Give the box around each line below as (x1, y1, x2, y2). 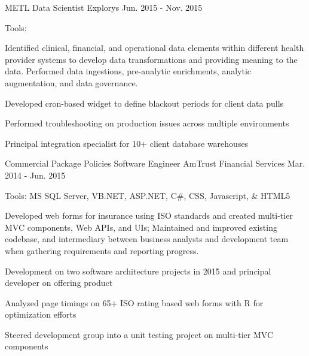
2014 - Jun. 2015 (5, 168, 66, 181)
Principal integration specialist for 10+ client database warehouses (5, 137, 249, 149)
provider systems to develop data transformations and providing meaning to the (5, 53, 298, 65)
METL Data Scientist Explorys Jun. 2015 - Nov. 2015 (5, 1, 203, 13)
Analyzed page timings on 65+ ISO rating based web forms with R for (5, 296, 264, 309)
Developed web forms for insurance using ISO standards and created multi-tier (5, 209, 293, 222)
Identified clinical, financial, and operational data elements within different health (5, 41, 304, 54)
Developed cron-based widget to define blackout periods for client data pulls (5, 96, 284, 109)
